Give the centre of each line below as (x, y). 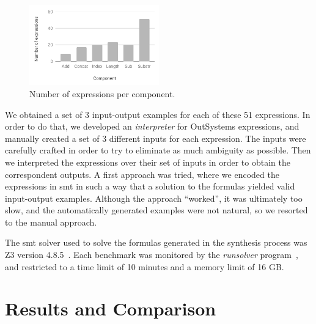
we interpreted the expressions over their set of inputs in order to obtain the (148, 162)
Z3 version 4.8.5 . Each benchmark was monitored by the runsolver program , (152, 255)
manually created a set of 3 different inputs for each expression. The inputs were (156, 138)
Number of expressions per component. (102, 93)
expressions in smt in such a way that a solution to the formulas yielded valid (150, 186)
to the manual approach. (51, 222)
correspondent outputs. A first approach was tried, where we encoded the (142, 174)
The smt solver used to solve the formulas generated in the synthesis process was (156, 242)
